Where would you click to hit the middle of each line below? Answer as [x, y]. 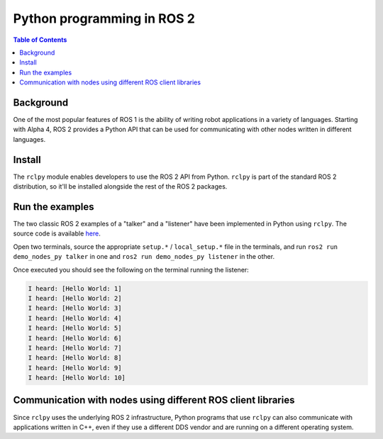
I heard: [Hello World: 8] [75, 358]
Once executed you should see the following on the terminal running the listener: [131, 269]
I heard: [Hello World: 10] [77, 378]
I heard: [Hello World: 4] [75, 318]
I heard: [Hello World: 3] [75, 308]
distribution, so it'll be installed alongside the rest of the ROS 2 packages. [120, 187]
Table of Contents [40, 40]
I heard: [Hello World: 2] [75, 298]
